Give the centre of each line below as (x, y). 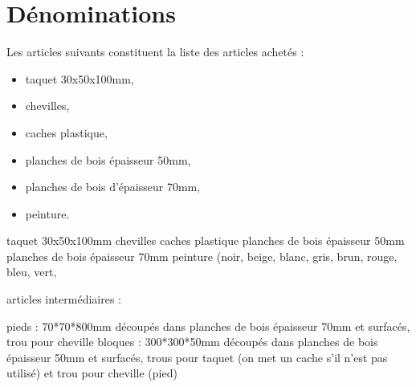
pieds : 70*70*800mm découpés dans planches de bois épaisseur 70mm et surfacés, (208, 326)
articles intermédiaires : (64, 299)
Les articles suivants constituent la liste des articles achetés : (155, 52)
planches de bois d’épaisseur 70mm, (113, 187)
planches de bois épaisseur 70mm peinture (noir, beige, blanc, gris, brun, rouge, (202, 256)
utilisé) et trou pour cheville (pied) (92, 373)
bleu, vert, (32, 272)
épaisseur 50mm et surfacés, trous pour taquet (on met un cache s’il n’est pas (197, 357)
